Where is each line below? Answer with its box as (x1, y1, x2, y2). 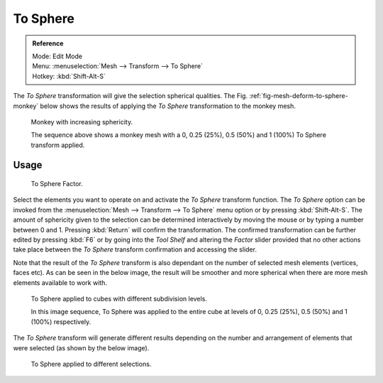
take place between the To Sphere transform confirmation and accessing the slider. (13, 245, 257, 254)
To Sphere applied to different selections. (30, 360, 152, 368)
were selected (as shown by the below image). (13, 343, 150, 352)
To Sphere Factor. (30, 180, 83, 188)
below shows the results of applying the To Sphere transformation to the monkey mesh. (40, 102, 296, 110)
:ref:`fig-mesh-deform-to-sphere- (249, 92, 348, 100)
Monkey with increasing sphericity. (30, 117, 133, 126)
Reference (32, 39, 64, 48)
